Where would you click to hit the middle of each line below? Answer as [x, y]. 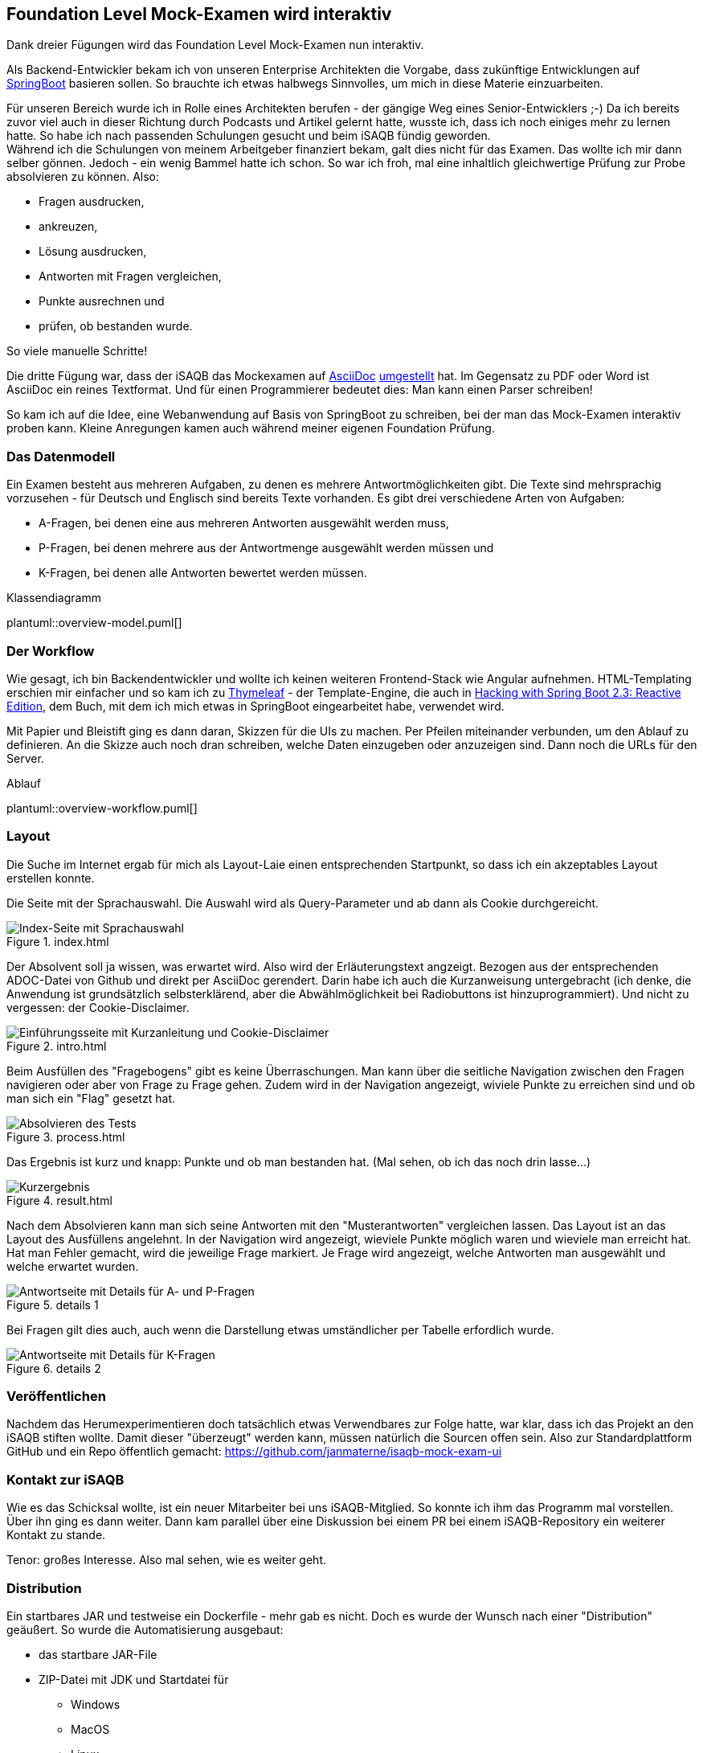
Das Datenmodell [61, 456]
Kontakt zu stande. [56, 1535]
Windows [96, 1704]
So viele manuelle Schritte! [77, 351]
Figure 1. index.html [58, 941]
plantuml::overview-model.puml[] [94, 623]
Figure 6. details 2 [54, 1368]
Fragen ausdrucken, [92, 202]
